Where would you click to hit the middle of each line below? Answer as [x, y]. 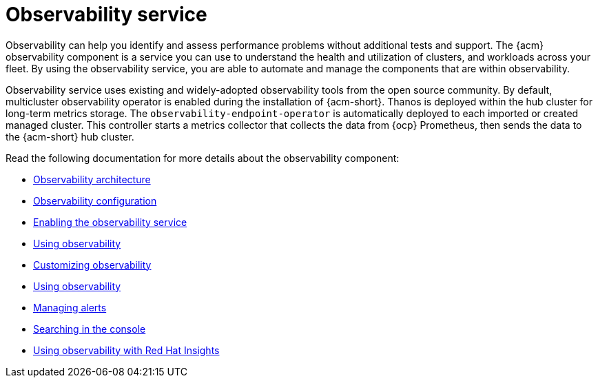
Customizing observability [92, 265]
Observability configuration [95, 200]
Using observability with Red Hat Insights [126, 350]
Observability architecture [92, 179]
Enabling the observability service [110, 222]
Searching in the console [90, 329]
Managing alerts [70, 307]
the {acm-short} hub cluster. [70, 136]
